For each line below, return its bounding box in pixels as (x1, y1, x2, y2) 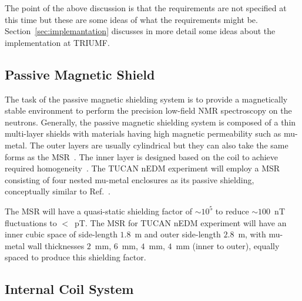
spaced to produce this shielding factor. (5, 251, 146, 263)
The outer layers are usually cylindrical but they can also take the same (29, 138, 288, 151)
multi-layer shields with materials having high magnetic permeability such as (5, 127, 281, 140)
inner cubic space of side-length (5, 228, 118, 240)
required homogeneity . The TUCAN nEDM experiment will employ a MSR (5, 162, 280, 174)
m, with (238, 228, 266, 240)
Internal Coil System (5, 280, 134, 298)
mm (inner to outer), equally (176, 239, 280, 252)
